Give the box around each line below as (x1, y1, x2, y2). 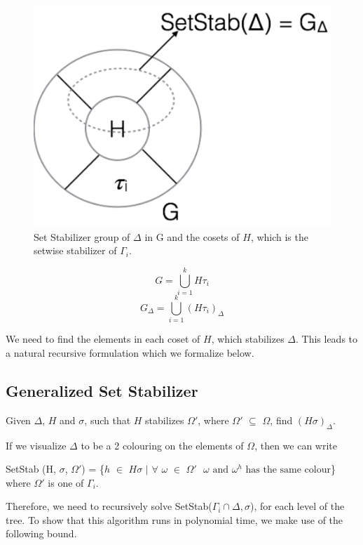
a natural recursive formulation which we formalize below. (6, 345, 254, 360)
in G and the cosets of (144, 229, 240, 244)
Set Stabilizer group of (34, 229, 130, 244)
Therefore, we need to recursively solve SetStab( (6, 499, 212, 513)
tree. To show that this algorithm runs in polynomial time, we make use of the (6, 512, 343, 527)
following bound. (6, 526, 77, 541)
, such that (84, 412, 131, 427)
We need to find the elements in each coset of (6, 331, 200, 346)
